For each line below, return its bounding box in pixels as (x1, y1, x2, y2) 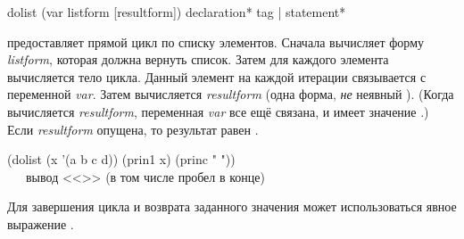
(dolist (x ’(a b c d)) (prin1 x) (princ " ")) (7, 150, 236, 169)
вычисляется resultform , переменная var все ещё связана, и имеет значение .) (7, 102, 429, 120)
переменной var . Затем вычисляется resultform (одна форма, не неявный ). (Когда (7, 85, 454, 103)
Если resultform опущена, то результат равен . (7, 119, 259, 138)
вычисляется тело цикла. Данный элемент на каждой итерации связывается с (7, 67, 427, 86)
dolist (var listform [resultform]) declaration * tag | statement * (7, 3, 346, 21)
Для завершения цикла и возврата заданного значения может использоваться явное (7, 197, 457, 216)
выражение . (7, 214, 74, 233)
